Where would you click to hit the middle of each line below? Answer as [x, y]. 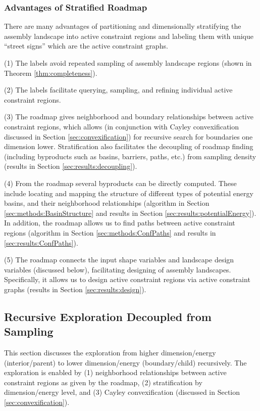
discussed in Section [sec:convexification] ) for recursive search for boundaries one [128, 136]
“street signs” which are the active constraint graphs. [86, 46]
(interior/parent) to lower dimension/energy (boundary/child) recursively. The [125, 362]
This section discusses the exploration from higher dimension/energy [110, 353]
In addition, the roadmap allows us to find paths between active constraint [120, 223]
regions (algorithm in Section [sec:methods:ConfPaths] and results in [110, 232]
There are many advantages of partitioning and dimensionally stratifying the [123, 26]
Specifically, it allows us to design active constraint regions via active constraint [127, 279]
